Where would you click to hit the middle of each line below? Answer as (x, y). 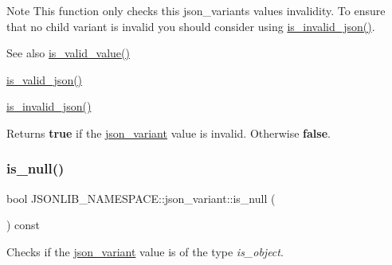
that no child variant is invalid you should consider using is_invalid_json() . (191, 26)
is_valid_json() (45, 79)
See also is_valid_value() (68, 53)
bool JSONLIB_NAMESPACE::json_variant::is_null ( (141, 198)
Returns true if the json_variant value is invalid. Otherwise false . (169, 132)
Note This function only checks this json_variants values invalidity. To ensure (196, 10)
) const (24, 225)
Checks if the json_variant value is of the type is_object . (145, 251)
